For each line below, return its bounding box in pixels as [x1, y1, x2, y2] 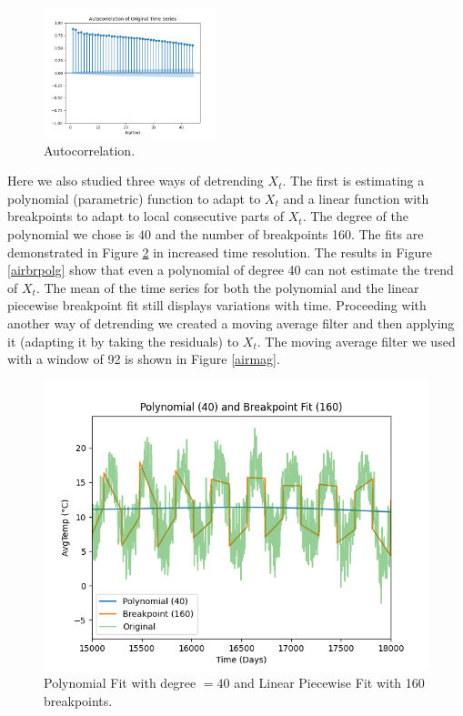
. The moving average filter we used [257, 331, 456, 350]
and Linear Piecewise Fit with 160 [234, 673, 425, 692]
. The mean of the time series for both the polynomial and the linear [35, 277, 419, 297]
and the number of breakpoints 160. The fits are [155, 225, 424, 244]
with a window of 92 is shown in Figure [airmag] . [7, 349, 280, 368]
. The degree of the [302, 207, 408, 226]
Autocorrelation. [44, 140, 136, 159]
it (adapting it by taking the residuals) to [7, 331, 239, 350]
